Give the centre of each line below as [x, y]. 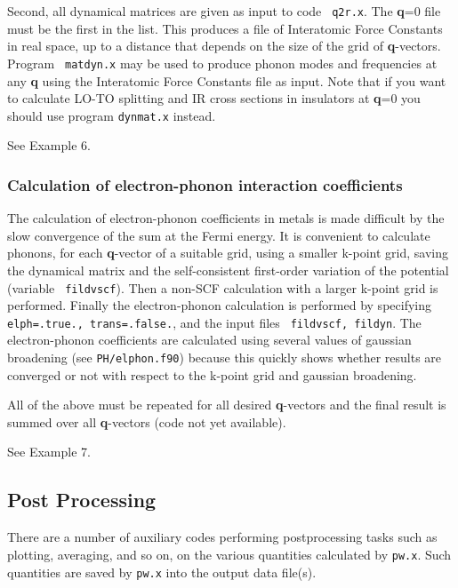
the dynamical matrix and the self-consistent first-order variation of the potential [228, 270]
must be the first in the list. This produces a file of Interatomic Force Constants [225, 28]
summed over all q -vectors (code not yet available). [147, 421]
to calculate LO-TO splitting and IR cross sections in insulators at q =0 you [214, 98]
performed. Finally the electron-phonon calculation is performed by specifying [219, 305]
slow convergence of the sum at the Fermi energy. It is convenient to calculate [219, 235]
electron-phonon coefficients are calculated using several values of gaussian [209, 340]
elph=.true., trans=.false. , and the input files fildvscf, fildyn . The [214, 322]
